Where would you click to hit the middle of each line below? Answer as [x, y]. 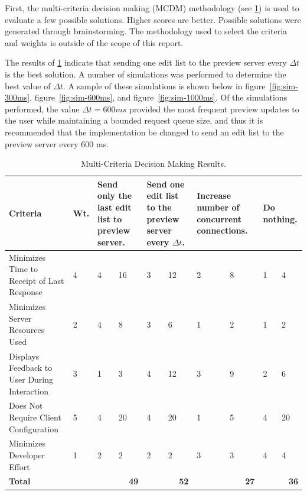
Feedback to [31, 368]
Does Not [26, 405]
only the [115, 195]
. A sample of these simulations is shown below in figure [164, 85]
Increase [214, 195]
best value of [28, 85]
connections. [222, 230]
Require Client [35, 417]
